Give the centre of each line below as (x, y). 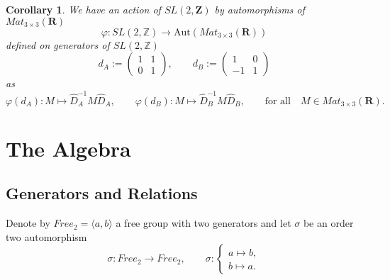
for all (278, 101)
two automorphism (46, 236)
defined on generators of (58, 44)
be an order (328, 223)
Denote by (28, 223)
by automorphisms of (260, 9)
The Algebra (68, 148)
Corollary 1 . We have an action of (83, 9)
